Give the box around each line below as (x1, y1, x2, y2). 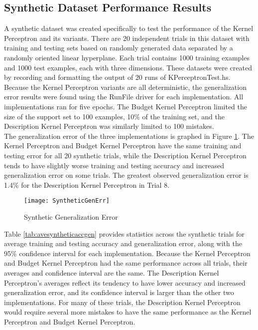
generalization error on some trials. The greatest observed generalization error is (4, 170, 249, 180)
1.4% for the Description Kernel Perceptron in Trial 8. (4, 179, 170, 190)
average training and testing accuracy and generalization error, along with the (4, 238, 242, 249)
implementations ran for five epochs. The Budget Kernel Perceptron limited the (4, 101, 248, 111)
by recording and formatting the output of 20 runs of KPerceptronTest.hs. (4, 72, 231, 82)
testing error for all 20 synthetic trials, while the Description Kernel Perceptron (4, 150, 247, 160)
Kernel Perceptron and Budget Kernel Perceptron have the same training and (4, 140, 242, 151)
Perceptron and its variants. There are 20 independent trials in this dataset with (4, 32, 250, 43)
